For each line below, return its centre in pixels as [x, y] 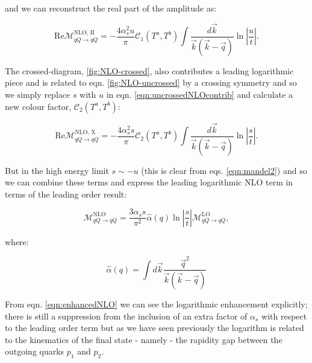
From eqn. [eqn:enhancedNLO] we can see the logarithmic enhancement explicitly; [156, 304]
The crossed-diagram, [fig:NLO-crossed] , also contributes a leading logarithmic [149, 70]
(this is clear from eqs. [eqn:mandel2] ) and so [224, 170]
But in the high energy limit [57, 170]
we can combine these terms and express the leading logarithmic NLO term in [149, 182]
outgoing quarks [35, 351]
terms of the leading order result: [66, 194]
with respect [284, 316]
